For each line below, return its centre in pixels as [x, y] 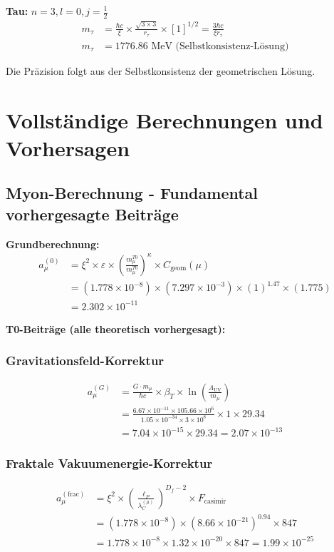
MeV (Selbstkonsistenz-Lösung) [220, 46]
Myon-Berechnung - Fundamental [132, 193]
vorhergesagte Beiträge [92, 214]
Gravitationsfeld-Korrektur [85, 361]
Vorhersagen [68, 147]
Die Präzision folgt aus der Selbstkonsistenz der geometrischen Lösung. [161, 70]
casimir [215, 502]
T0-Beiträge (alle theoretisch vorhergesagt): [116, 328]
